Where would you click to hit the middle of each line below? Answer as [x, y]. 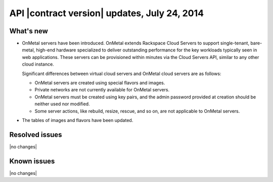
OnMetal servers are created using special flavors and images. [100, 83]
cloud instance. [38, 64]
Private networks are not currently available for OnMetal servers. [102, 90]
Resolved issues [36, 134]
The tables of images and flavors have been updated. [78, 120]
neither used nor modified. [62, 104]
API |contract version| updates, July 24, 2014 [107, 13]
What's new [29, 31]
